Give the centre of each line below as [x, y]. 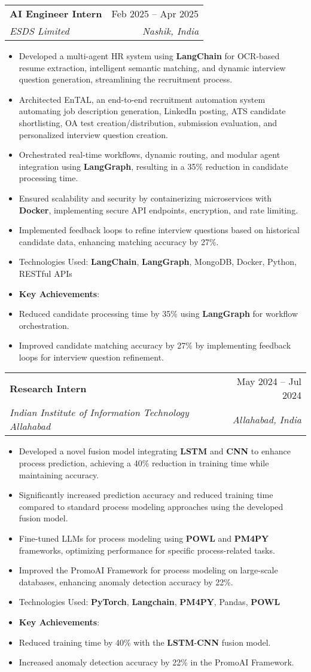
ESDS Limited [39, 31]
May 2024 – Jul [269, 381]
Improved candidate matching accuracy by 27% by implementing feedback [155, 345]
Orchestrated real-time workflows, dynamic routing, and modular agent [150, 155]
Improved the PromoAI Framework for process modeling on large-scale [148, 570]
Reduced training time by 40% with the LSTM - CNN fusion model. [145, 642]
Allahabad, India [267, 419]
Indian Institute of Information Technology [99, 413]
